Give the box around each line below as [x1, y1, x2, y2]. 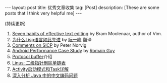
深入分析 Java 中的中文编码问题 [12, 72, 78, 78]
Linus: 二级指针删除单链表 [12, 60, 66, 66]
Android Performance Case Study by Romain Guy [12, 48, 115, 53]
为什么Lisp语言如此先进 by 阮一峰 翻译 [12, 37, 92, 42]
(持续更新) [5, 21, 26, 26]
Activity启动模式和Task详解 [12, 66, 69, 72]
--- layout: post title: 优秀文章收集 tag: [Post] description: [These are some [5, 5, 159, 11]
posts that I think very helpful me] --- [5, 10, 82, 16]
